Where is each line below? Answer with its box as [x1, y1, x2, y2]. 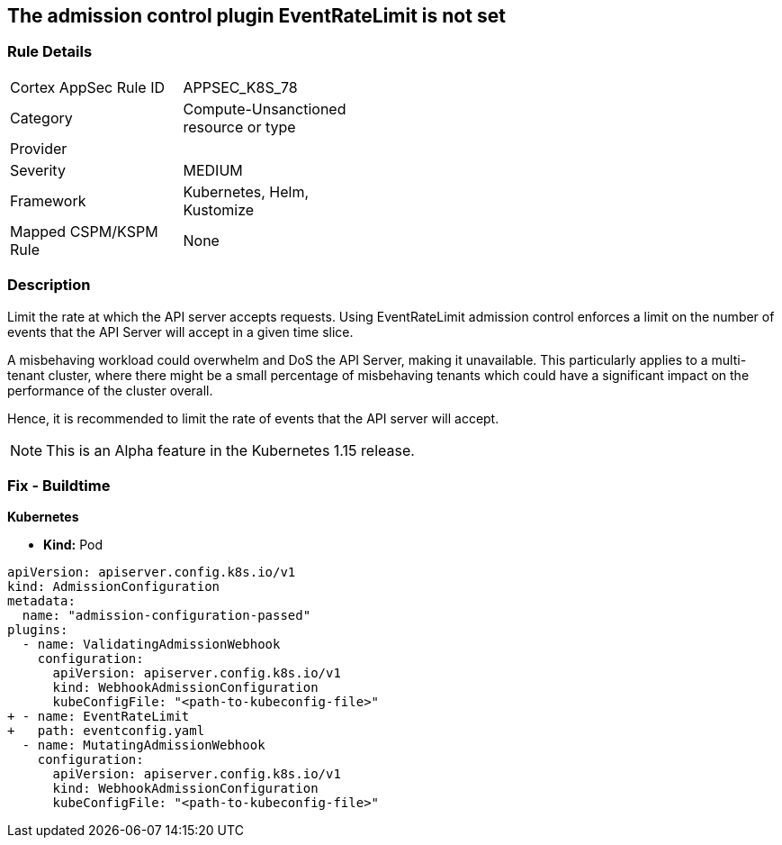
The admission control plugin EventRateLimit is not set [7, 5, 506, 27]
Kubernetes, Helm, [183, 182, 310, 201]
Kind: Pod [43, 537, 103, 553]
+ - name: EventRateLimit [7, 709, 190, 724]
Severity [10, 160, 66, 179]
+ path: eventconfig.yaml [7, 723, 205, 739]
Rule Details [7, 42, 93, 61]
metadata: [7, 594, 76, 609]
